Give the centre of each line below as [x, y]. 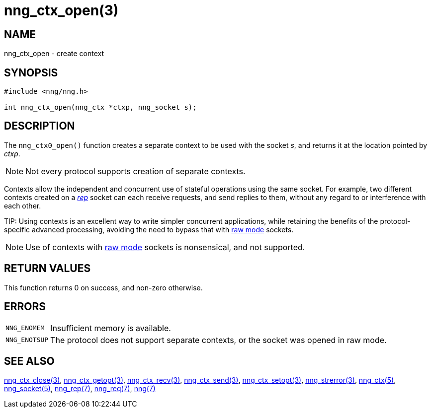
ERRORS [25, 307]
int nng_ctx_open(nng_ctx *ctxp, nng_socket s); [100, 107]
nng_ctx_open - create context [54, 54]
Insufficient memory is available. [111, 328]
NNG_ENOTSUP [27, 340]
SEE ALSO [29, 361]
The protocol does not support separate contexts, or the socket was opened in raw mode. [218, 340]
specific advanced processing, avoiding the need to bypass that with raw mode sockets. [149, 229]
